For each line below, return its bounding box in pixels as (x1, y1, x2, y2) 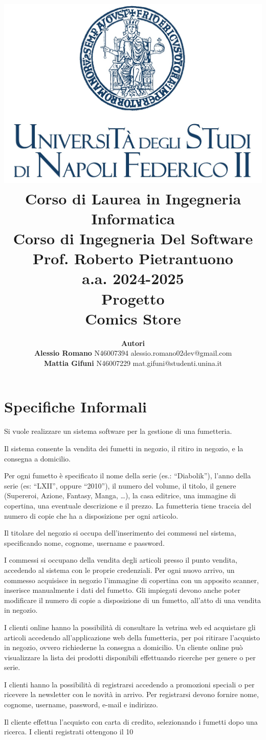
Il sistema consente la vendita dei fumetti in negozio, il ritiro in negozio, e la (4, 443, 243, 453)
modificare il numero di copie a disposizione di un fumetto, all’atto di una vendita (4, 594, 261, 605)
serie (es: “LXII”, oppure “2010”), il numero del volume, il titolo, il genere (4, 480, 236, 491)
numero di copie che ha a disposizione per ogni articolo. (4, 510, 179, 521)
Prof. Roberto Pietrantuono (33, 248, 233, 269)
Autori (121, 337, 145, 348)
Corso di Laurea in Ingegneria (25, 188, 241, 209)
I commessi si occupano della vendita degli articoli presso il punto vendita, (4, 554, 237, 565)
